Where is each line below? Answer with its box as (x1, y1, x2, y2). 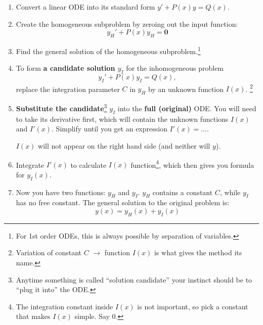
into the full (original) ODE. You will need (117, 103, 256, 113)
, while (220, 187, 241, 197)
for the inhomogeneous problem (126, 63, 224, 73)
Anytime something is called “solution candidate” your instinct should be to (16, 274, 252, 285)
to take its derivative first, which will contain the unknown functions (16, 113, 229, 124)
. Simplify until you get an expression (52, 123, 167, 134)
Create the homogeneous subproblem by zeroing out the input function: (16, 18, 238, 29)
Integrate (16, 159, 45, 170)
